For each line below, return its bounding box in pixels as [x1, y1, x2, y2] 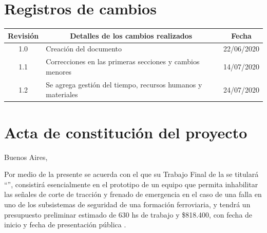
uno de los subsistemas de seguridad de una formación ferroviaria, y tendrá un [4, 199, 251, 209]
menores [46, 66, 72, 77]
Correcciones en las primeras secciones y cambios [46, 56, 200, 67]
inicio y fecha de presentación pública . [4, 219, 126, 230]
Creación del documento [46, 43, 122, 54]
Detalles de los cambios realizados [70, 30, 193, 41]
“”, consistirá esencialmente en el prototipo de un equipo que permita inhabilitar [4, 178, 258, 189]
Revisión [8, 30, 39, 41]
